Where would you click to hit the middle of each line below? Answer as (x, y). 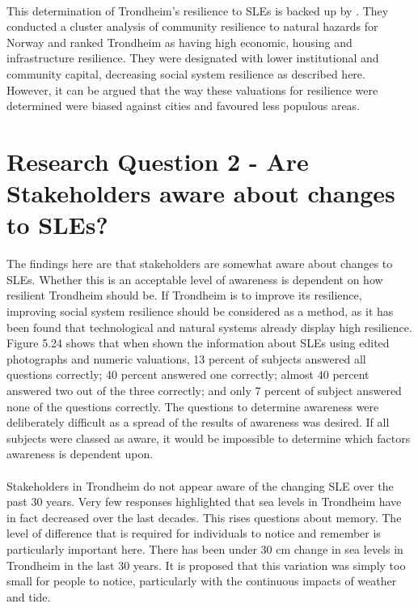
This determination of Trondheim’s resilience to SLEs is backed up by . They (198, 10)
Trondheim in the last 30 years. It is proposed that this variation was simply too (206, 565)
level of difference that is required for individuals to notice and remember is (194, 533)
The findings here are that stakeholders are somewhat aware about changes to (200, 264)
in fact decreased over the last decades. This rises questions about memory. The (204, 517)
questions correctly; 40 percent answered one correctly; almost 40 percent (188, 374)
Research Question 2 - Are (158, 161)
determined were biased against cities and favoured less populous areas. (184, 106)
